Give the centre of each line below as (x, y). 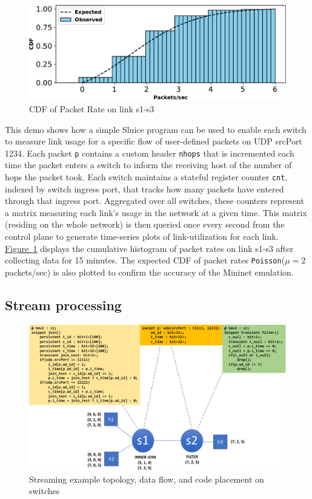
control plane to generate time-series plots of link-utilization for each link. (142, 236)
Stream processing (63, 304)
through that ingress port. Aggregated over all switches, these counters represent (154, 201)
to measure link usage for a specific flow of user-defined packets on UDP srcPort (154, 141)
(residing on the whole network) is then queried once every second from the (145, 224)
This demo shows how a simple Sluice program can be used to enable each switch (156, 129)
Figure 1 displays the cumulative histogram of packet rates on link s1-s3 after (149, 248)
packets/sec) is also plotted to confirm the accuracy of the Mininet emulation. (149, 272)
